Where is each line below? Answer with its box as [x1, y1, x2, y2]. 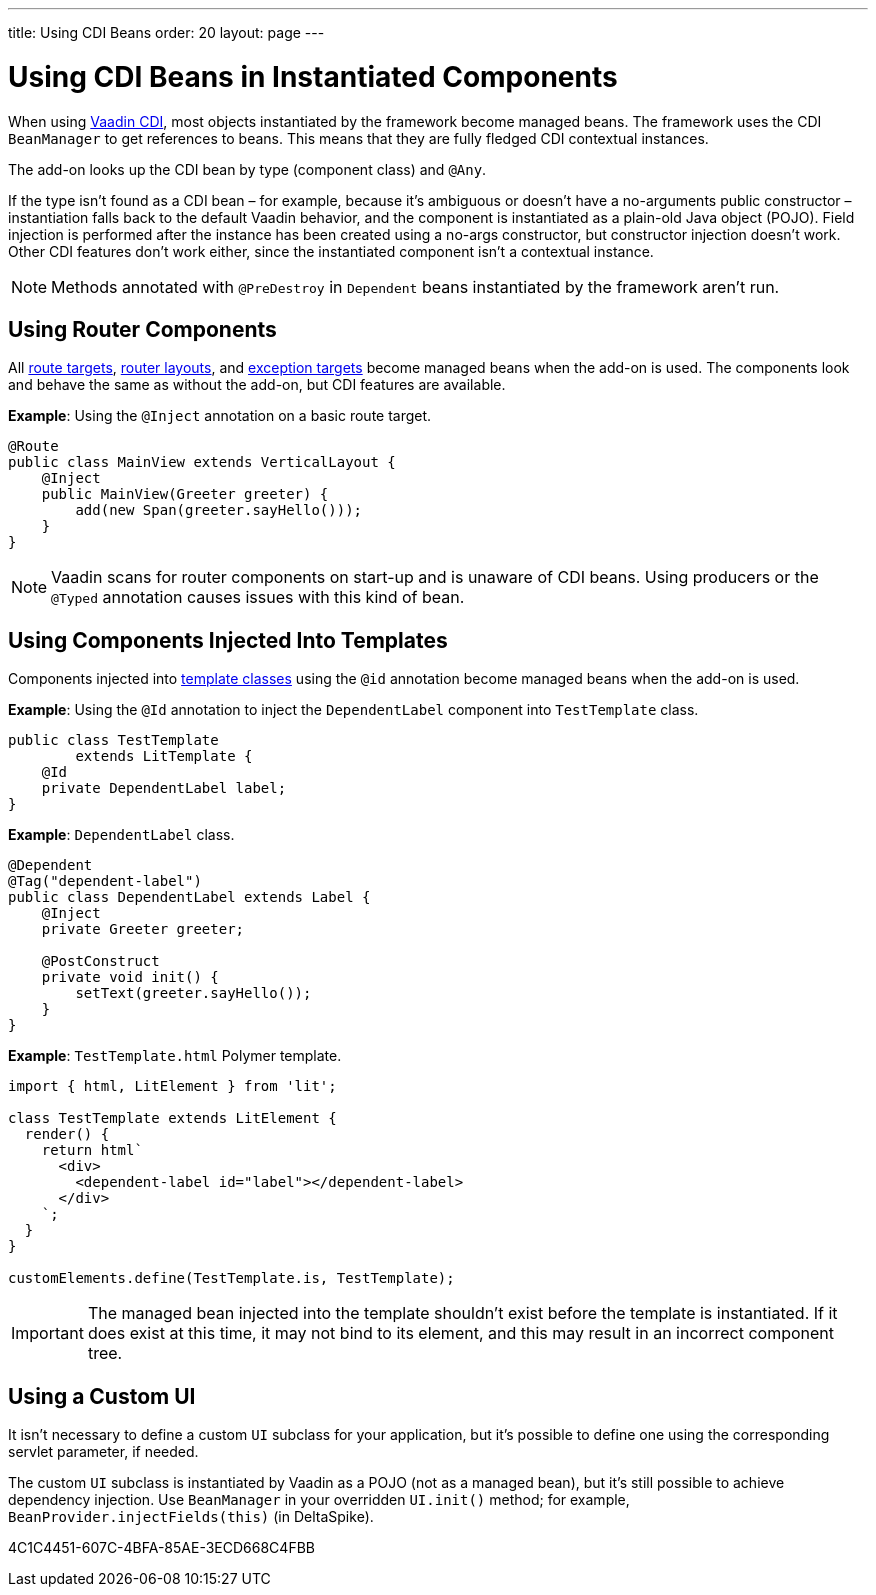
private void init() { [41, 969, 219, 986]
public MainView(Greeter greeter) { [41, 486, 329, 503]
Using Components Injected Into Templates [8, 627, 448, 653]
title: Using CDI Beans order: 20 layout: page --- [8, 24, 325, 41]
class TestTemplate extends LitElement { [8, 1110, 337, 1127]
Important [11, 1323, 84, 1344]
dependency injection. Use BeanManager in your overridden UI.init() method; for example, [8, 1491, 630, 1509]
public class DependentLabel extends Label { [8, 889, 371, 906]
